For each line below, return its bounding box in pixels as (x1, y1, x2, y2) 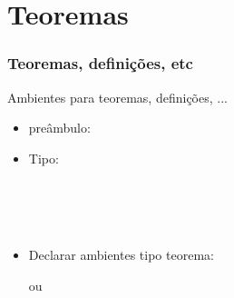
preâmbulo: (28, 118, 91, 137)
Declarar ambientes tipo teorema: (28, 245, 214, 264)
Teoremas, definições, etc (7, 52, 193, 74)
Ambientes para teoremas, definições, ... (7, 87, 228, 106)
